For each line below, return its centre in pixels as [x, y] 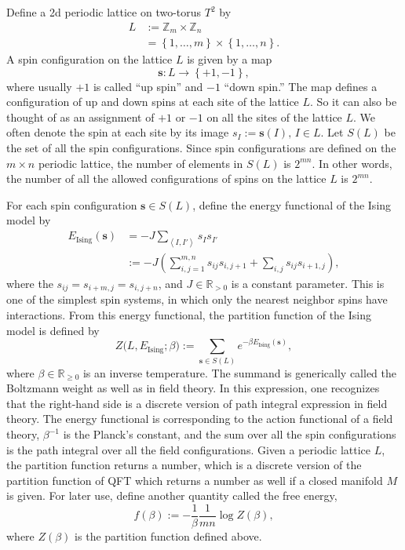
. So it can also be [354, 102]
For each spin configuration [72, 204]
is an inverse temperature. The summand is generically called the [240, 372]
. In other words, [352, 163]
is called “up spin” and [148, 86]
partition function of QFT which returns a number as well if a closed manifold [195, 480]
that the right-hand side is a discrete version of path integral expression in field [197, 403]
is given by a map [230, 59]
